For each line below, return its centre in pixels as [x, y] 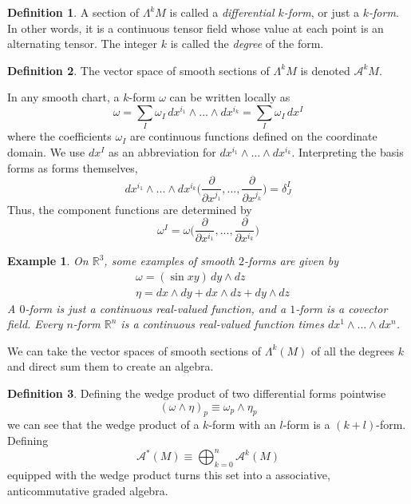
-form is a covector [342, 308]
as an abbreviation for [162, 151]
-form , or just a [322, 12]
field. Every [35, 324]
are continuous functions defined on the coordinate [253, 136]
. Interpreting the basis [348, 151]
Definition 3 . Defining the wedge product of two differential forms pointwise [197, 393]
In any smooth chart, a [63, 97]
